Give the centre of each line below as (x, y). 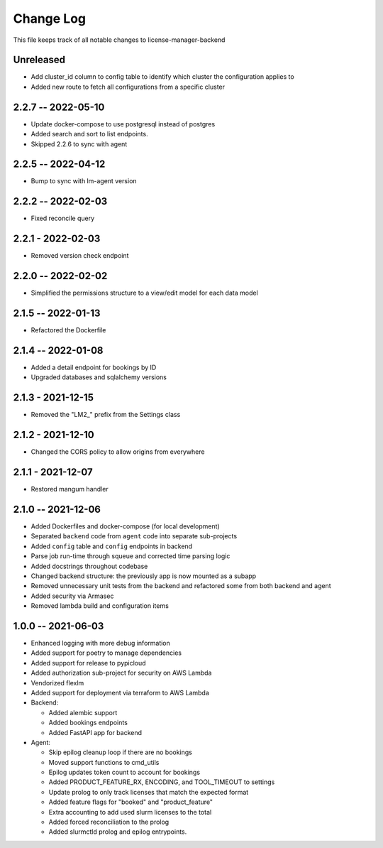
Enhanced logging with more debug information (100, 643)
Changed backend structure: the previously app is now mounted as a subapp (144, 576)
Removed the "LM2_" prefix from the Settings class (106, 415)
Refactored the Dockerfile (68, 330)
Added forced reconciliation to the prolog (109, 822)
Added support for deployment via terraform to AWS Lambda (120, 692)
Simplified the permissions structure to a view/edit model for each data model (144, 293)
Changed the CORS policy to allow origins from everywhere (118, 452)
